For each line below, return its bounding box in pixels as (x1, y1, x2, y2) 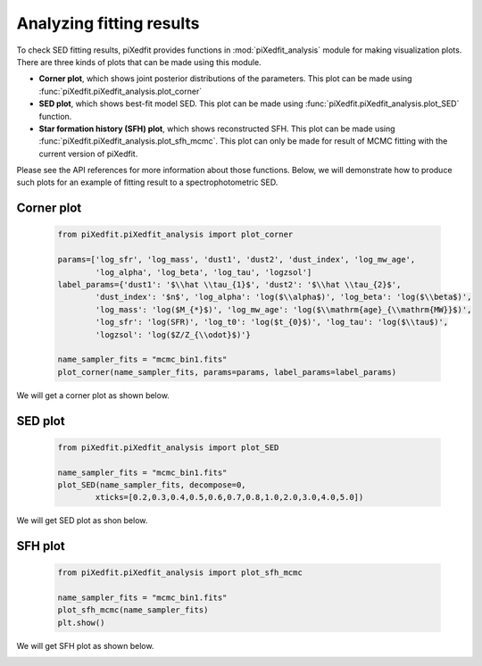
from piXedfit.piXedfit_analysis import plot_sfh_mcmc (57, 568, 303, 578)
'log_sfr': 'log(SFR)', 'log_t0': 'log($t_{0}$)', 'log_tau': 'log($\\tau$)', (95, 317, 449, 328)
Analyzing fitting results (16, 13, 200, 33)
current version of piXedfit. (38, 148, 138, 159)
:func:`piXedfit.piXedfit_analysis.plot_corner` (38, 86, 203, 96)
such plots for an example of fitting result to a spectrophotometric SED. (16, 177, 278, 187)
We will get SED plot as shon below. (16, 515, 148, 526)
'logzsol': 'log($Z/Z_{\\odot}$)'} (95, 329, 252, 339)
